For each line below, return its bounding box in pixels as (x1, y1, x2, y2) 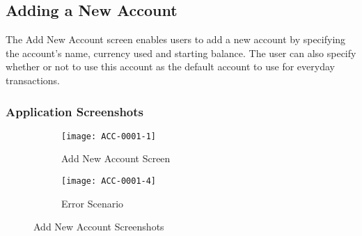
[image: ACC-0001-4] (61, 176, 157, 187)
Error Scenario (61, 196, 124, 210)
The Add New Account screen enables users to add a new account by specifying (6, 32, 346, 47)
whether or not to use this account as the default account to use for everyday (6, 59, 335, 74)
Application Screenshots (6, 102, 144, 120)
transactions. (6, 72, 60, 87)
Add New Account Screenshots (33, 219, 164, 234)
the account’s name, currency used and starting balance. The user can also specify (6, 45, 356, 60)
